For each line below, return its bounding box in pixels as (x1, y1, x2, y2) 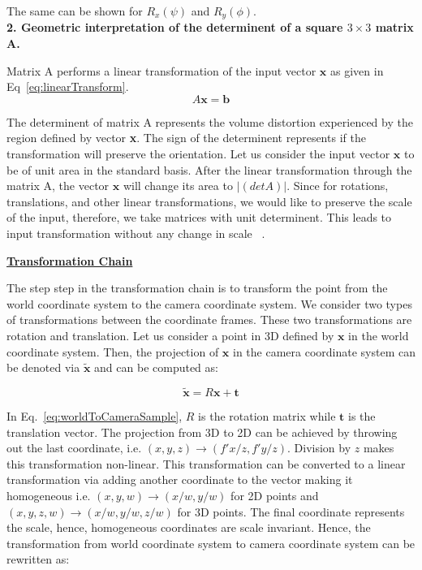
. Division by (287, 439, 351, 456)
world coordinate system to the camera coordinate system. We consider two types (6, 295, 412, 312)
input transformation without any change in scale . (6, 224, 265, 241)
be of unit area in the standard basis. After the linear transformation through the (6, 161, 412, 178)
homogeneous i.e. (6, 486, 91, 503)
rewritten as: (6, 551, 70, 568)
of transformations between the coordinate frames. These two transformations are (6, 311, 412, 328)
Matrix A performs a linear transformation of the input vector (6, 62, 316, 79)
